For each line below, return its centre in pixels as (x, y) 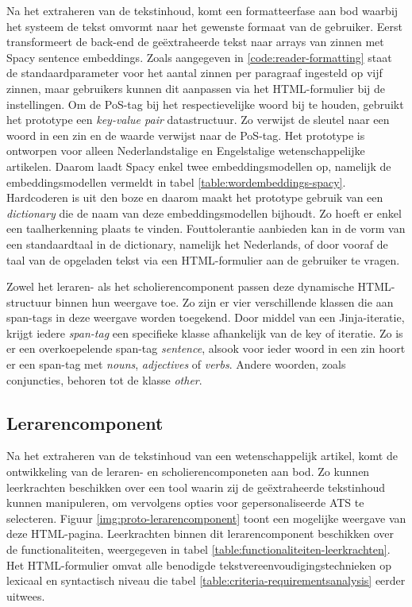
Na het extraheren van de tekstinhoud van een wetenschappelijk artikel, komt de (202, 456)
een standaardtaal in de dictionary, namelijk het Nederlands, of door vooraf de (197, 244)
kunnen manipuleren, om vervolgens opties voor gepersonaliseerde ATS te (185, 503)
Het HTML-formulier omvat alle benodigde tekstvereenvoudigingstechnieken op (199, 564)
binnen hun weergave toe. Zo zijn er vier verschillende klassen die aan (224, 302)
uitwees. (26, 595)
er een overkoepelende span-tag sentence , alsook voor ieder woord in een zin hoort (206, 348)
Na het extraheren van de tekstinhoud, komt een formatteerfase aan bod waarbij (202, 10)
